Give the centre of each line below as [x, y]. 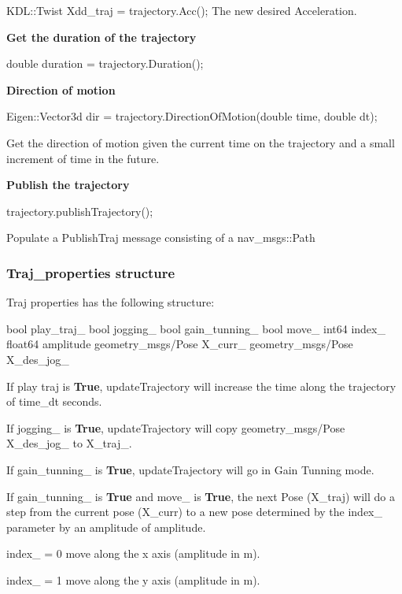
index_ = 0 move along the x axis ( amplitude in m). [133, 553]
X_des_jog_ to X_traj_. [69, 443]
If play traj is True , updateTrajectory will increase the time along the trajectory [201, 386]
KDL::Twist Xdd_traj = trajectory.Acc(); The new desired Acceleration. [182, 10]
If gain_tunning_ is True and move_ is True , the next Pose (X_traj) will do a [201, 496]
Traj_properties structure [91, 272]
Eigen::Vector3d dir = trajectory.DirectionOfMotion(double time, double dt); [192, 116]
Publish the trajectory [68, 185]
